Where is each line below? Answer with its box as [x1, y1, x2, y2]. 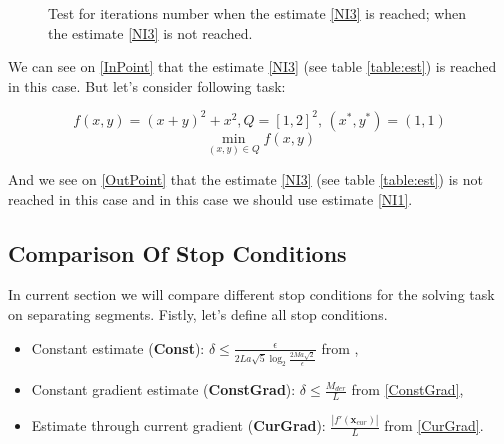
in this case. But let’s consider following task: [8, 75, 286, 96]
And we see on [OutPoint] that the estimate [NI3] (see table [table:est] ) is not [8, 169, 484, 190]
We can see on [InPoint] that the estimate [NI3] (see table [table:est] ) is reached [8, 56, 497, 77]
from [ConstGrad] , [351, 379, 464, 400]
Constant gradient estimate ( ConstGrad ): [31, 379, 296, 400]
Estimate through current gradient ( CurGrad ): [31, 415, 326, 436]
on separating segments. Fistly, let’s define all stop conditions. [8, 304, 388, 325]
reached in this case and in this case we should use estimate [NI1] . [8, 188, 413, 209]
